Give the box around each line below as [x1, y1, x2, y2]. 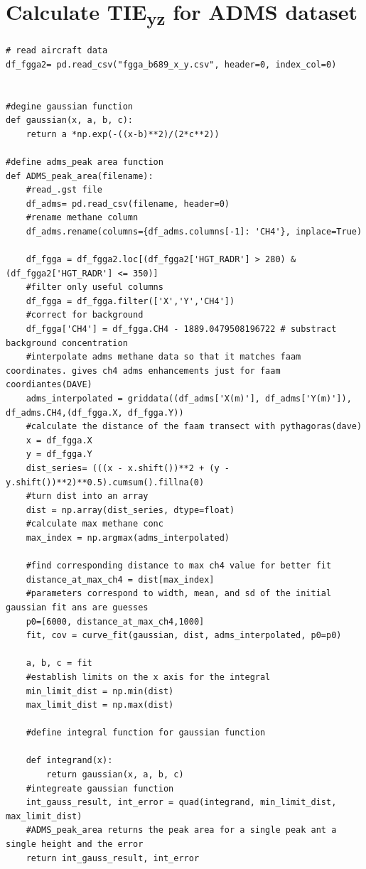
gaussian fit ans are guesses [6, 602, 149, 612]
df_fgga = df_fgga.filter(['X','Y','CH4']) [26, 296, 235, 306]
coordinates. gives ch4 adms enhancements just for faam [6, 365, 281, 376]
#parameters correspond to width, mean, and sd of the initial [26, 588, 332, 599]
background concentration [6, 338, 128, 348]
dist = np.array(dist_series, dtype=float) [26, 504, 235, 515]
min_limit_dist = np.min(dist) [26, 686, 174, 696]
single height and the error [6, 839, 144, 850]
